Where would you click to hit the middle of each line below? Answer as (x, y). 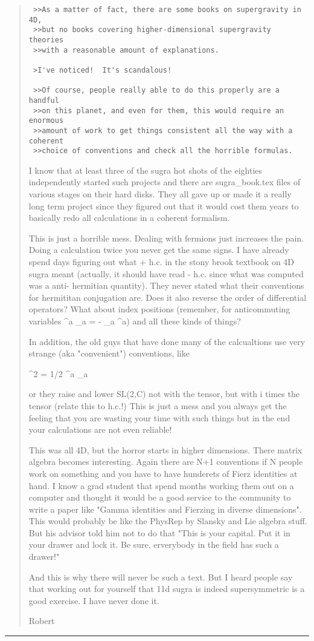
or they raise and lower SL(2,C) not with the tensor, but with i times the (164, 394)
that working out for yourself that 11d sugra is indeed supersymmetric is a (167, 589)
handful (44, 100)
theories (46, 40)
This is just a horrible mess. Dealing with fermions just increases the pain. (166, 238)
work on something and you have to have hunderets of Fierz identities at (163, 473)
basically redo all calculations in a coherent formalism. (129, 218)
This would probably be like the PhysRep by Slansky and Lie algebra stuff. (168, 521)
